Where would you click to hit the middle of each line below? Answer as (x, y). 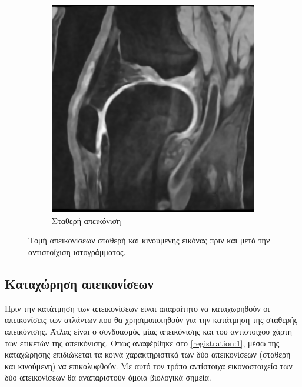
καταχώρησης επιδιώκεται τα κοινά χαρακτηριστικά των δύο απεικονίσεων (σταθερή (148, 354)
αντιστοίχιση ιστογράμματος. (77, 251)
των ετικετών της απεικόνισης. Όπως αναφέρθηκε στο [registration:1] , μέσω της (142, 343)
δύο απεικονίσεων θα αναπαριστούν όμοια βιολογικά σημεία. (108, 377)
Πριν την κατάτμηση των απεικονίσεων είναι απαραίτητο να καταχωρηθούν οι (137, 308)
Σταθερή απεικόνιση (87, 220)
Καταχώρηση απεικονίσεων (79, 283)
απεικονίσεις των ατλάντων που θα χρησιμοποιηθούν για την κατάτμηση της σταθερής (151, 320)
